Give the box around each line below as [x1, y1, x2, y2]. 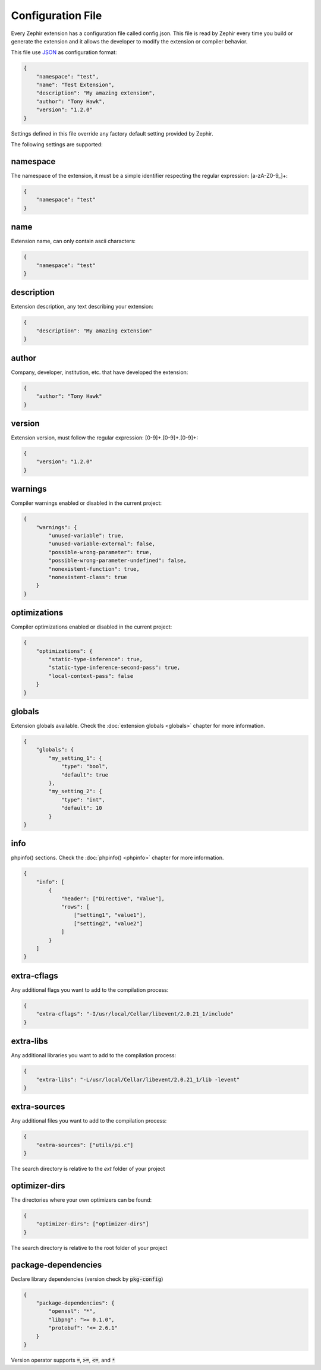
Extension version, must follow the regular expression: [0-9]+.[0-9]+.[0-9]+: [11, 434, 199, 441]
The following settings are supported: [11, 141, 103, 148]
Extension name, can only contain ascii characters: [11, 238, 136, 245]
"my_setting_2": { [48, 788, 102, 795]
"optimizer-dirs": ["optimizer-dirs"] [36, 1221, 149, 1227]
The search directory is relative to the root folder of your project [11, 1244, 168, 1251]
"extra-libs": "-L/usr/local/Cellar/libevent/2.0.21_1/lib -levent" [36, 1076, 240, 1083]
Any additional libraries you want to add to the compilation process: [11, 1052, 177, 1059]
